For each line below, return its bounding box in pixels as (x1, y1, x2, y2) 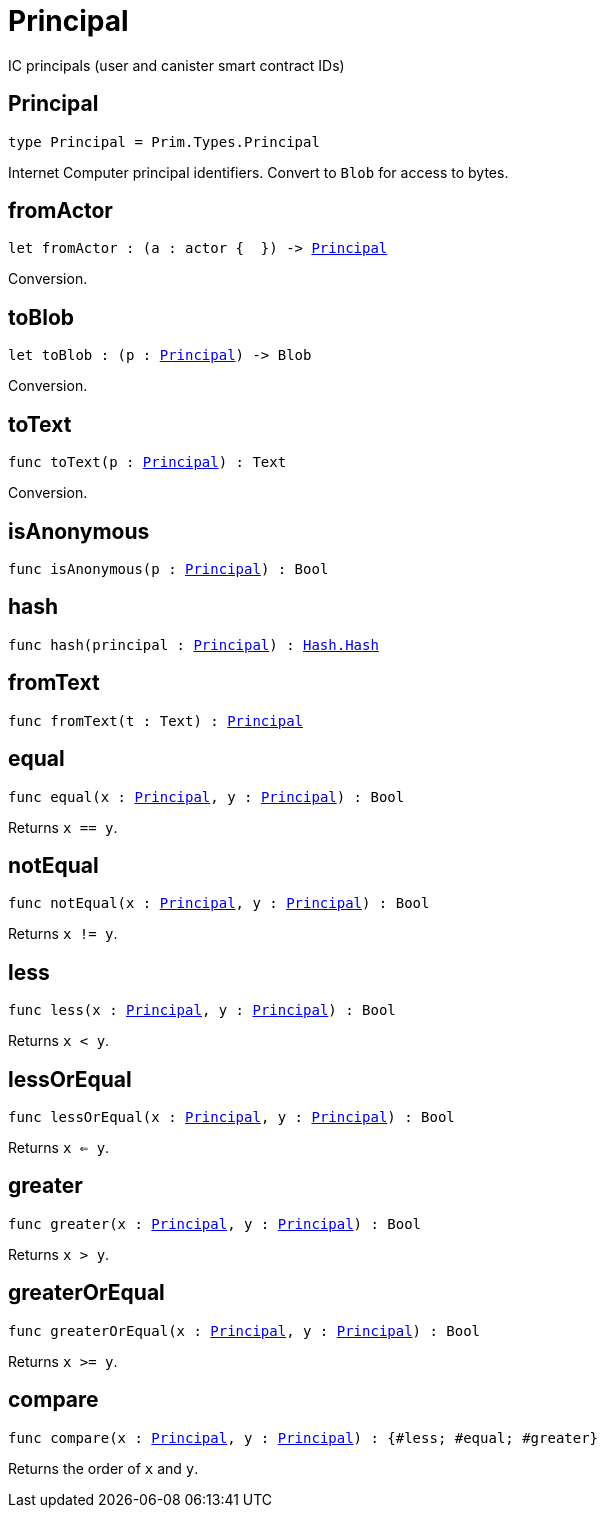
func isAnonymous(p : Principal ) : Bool (8, 560, 329, 577)
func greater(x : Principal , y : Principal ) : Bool (8, 1215, 422, 1232)
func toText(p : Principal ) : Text (8, 454, 287, 471)
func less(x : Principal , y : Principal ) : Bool (8, 1002, 396, 1019)
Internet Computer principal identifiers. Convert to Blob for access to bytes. (8, 163, 509, 181)
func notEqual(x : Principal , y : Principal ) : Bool (8, 895, 430, 912)
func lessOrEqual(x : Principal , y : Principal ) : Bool (8, 1109, 455, 1126)
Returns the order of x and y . (8, 1459, 199, 1477)
